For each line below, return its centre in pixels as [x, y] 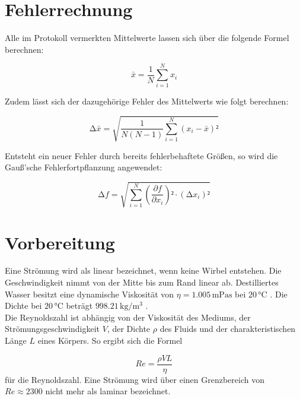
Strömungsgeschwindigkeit [52, 329]
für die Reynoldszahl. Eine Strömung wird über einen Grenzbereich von [135, 379]
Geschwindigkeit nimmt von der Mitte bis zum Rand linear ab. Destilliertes [142, 282]
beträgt [79, 305]
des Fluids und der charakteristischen [228, 329]
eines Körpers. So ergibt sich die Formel [110, 340]
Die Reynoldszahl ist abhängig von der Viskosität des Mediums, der [128, 317]
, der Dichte [129, 329]
